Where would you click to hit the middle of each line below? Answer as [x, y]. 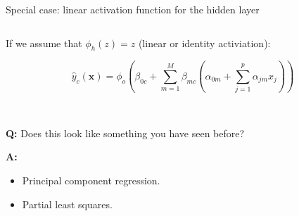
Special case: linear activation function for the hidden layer [133, 9]
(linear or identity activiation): [204, 43]
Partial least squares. [67, 204]
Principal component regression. [91, 180]
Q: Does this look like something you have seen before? [125, 133]
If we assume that [44, 43]
